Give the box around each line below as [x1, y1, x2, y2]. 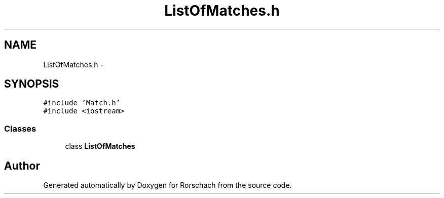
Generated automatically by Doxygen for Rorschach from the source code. [43, 181, 292, 190]
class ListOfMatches [65, 142, 135, 151]
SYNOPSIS [4, 77, 59, 91]
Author [4, 159, 40, 172]
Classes [4, 123, 36, 134]
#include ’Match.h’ [43, 99, 121, 107]
